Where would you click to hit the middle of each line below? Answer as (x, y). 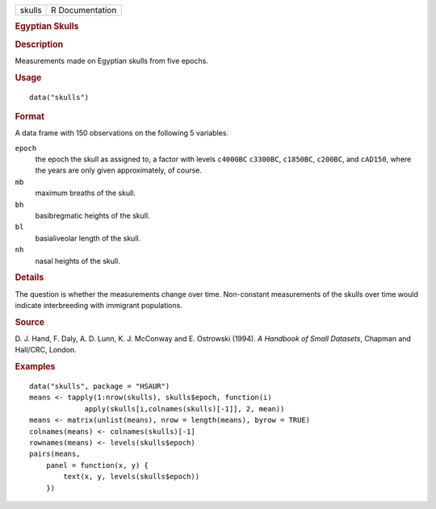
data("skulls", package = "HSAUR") (100, 386)
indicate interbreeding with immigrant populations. (99, 305)
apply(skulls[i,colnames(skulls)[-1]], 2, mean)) (184, 409)
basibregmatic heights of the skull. (92, 215)
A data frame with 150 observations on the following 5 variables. (122, 133)
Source (30, 322)
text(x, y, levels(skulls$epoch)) (132, 477)
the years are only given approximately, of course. (118, 170)
